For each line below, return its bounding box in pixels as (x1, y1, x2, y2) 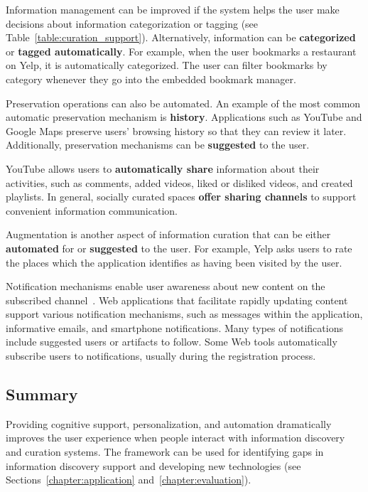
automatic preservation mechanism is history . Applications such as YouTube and (6, 109, 362, 124)
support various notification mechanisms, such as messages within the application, (6, 306, 363, 321)
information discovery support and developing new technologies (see (6, 458, 301, 473)
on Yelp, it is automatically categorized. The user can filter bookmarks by (6, 58, 328, 73)
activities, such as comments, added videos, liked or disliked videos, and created (6, 175, 353, 190)
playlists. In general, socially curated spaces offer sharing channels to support (6, 189, 357, 204)
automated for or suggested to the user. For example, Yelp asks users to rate (6, 240, 352, 255)
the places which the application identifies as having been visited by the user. (6, 255, 342, 269)
